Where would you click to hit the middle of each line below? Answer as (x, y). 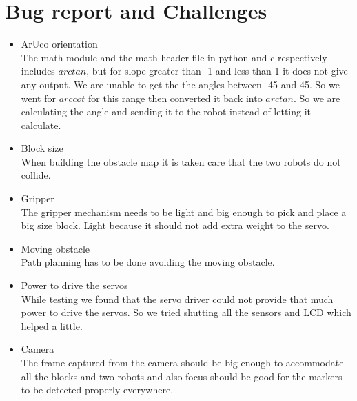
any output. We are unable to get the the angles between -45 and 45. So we (180, 84)
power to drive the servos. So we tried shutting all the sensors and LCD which (186, 312)
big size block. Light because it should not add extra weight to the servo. (175, 225)
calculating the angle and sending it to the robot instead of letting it (166, 111)
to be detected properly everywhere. (97, 390)
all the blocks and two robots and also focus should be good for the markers (182, 376)
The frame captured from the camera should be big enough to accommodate (182, 362)
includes (38, 71)
